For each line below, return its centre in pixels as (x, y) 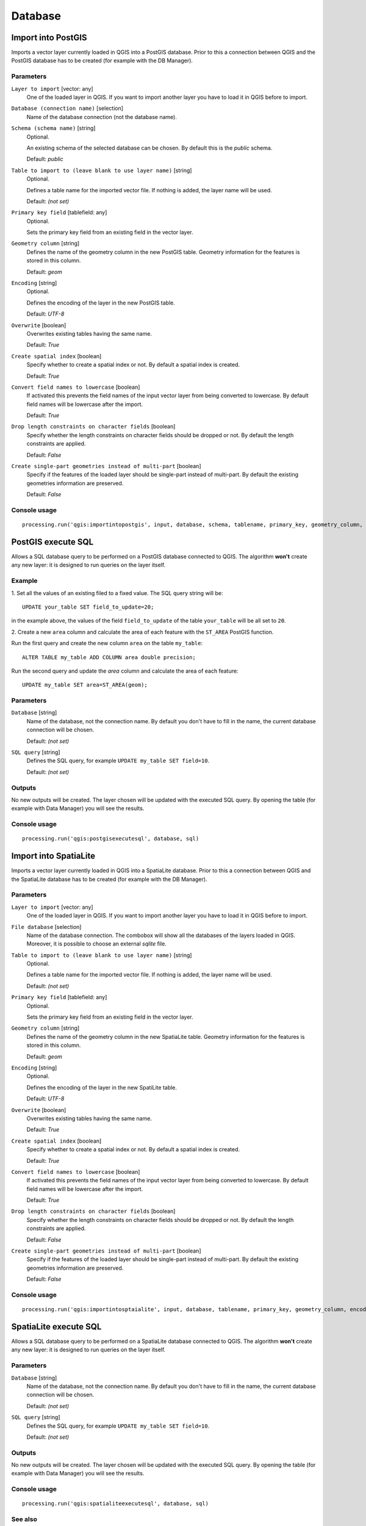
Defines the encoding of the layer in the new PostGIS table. (101, 303)
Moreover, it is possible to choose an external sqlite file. (97, 944)
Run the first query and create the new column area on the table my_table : (107, 643)
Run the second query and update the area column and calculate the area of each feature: (125, 671)
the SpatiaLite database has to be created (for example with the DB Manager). (109, 879)
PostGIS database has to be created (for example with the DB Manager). (102, 60)
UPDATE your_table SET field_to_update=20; (88, 607)
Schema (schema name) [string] (53, 128)
